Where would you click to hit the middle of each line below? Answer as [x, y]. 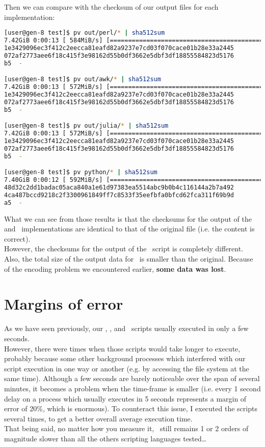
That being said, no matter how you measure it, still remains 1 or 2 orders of [126, 428]
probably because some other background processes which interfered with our [125, 358]
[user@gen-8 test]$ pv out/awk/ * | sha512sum [83, 79]
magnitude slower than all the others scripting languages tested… [105, 438]
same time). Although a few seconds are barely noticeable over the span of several [132, 378]
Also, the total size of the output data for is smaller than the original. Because [129, 259]
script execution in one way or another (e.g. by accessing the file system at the [127, 368]
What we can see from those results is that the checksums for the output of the [128, 218]
